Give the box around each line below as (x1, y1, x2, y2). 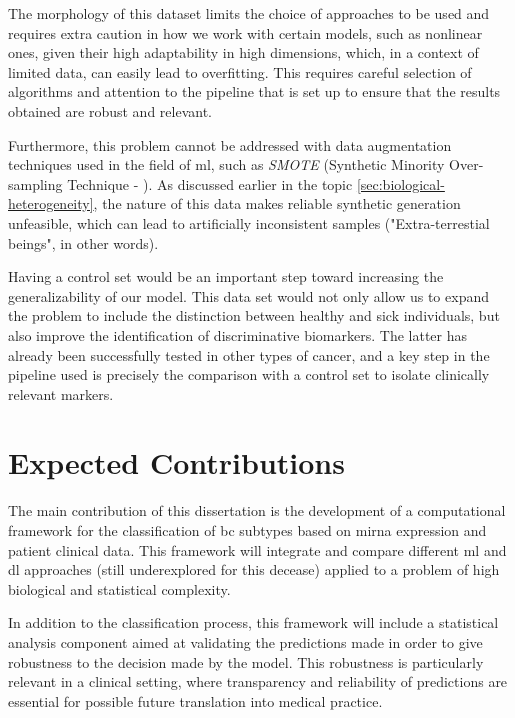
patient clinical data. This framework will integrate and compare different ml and (8, 539, 507, 560)
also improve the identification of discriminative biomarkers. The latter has (8, 324, 468, 345)
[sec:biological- (356, 173, 445, 194)
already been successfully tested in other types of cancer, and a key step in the (8, 344, 490, 365)
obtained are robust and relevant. (8, 100, 212, 121)
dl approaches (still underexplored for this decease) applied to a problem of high (8, 559, 500, 580)
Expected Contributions (8, 442, 345, 483)
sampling (8, 173, 63, 194)
